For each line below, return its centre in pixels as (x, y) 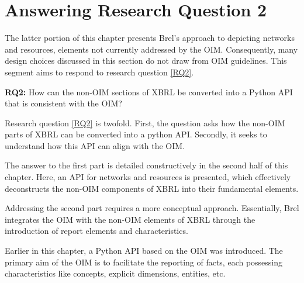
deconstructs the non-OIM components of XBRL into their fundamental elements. (152, 188)
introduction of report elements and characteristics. (96, 231)
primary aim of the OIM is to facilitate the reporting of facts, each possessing (144, 262)
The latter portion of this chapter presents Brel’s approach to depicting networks (150, 38)
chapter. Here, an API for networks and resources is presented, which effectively (148, 177)
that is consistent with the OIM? (63, 103)
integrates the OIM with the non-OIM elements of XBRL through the (130, 219)
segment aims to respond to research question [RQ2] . (99, 72)
